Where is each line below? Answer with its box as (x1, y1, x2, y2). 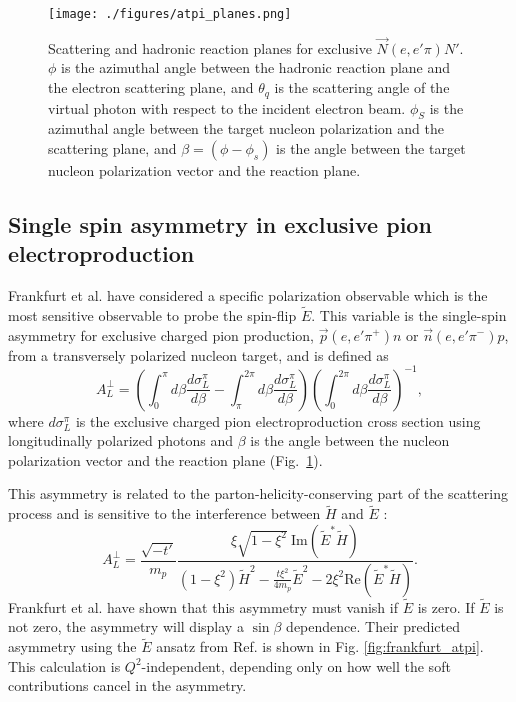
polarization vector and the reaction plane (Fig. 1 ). (8, 449, 323, 470)
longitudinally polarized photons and (8, 430, 233, 451)
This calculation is (8, 655, 121, 676)
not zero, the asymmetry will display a (8, 616, 244, 637)
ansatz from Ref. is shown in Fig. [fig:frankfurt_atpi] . (156, 636, 484, 657)
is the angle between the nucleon (250, 430, 450, 451)
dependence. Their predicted (286, 616, 461, 637)
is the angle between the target (276, 137, 466, 158)
